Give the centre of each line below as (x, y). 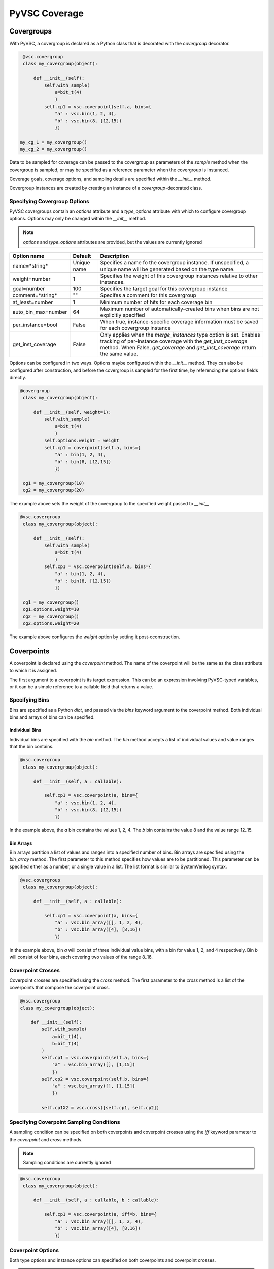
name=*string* (30, 265)
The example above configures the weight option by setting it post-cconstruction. (95, 637)
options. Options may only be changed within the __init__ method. (78, 218)
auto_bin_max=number (40, 312)
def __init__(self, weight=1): (72, 412)
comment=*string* (35, 295)
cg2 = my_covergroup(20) (54, 490)
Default (82, 256)
